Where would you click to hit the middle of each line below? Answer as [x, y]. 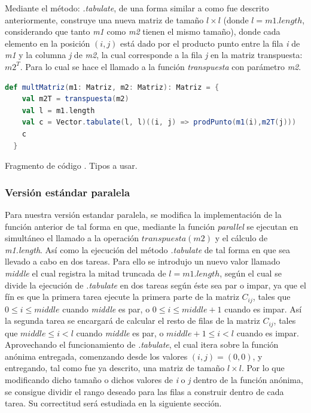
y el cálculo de [241, 238]
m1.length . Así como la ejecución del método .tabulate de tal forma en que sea [148, 249]
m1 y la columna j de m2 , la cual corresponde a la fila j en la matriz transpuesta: [154, 55]
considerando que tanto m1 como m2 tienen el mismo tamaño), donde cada [143, 31]
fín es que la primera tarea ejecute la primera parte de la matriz [122, 297]
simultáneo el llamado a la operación [72, 238]
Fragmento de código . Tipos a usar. [71, 165]
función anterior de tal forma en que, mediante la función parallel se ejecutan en [152, 226]
